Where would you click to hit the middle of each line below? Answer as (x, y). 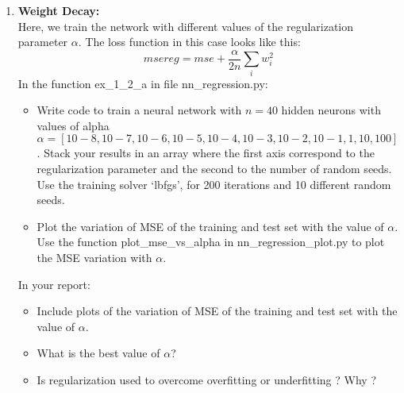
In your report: (54, 284)
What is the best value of (98, 353)
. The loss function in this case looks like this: (189, 42)
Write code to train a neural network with (139, 110)
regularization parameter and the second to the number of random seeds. (214, 168)
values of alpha (73, 125)
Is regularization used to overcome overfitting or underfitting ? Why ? (206, 379)
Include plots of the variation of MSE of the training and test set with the (217, 311)
